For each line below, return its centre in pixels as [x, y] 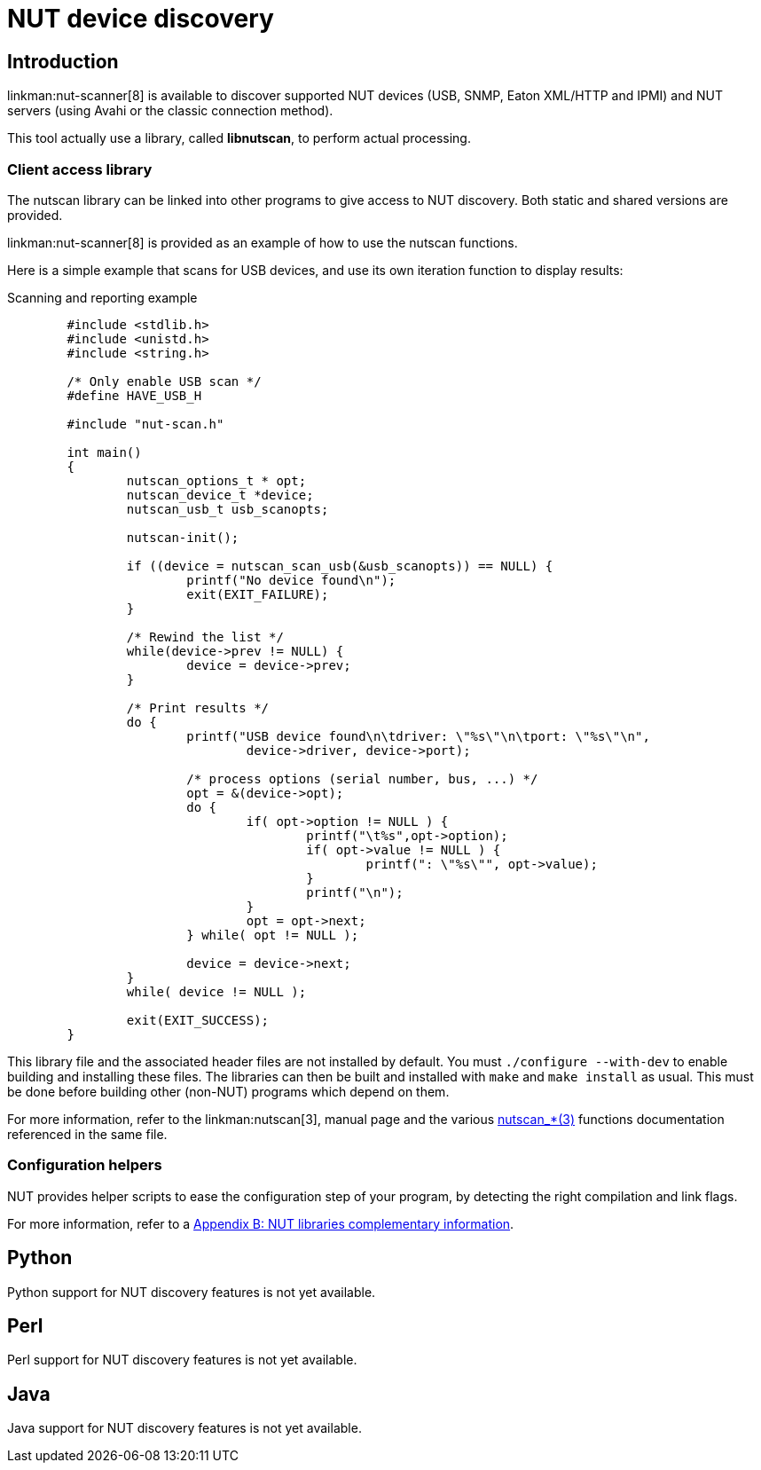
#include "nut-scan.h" [145, 424]
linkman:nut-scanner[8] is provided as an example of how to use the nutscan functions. [263, 242]
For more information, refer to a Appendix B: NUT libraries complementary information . [261, 1223]
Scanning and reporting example [102, 297]
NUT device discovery [141, 19]
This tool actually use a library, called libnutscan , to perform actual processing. [239, 138]
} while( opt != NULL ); [273, 935]
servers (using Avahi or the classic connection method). [170, 111]
